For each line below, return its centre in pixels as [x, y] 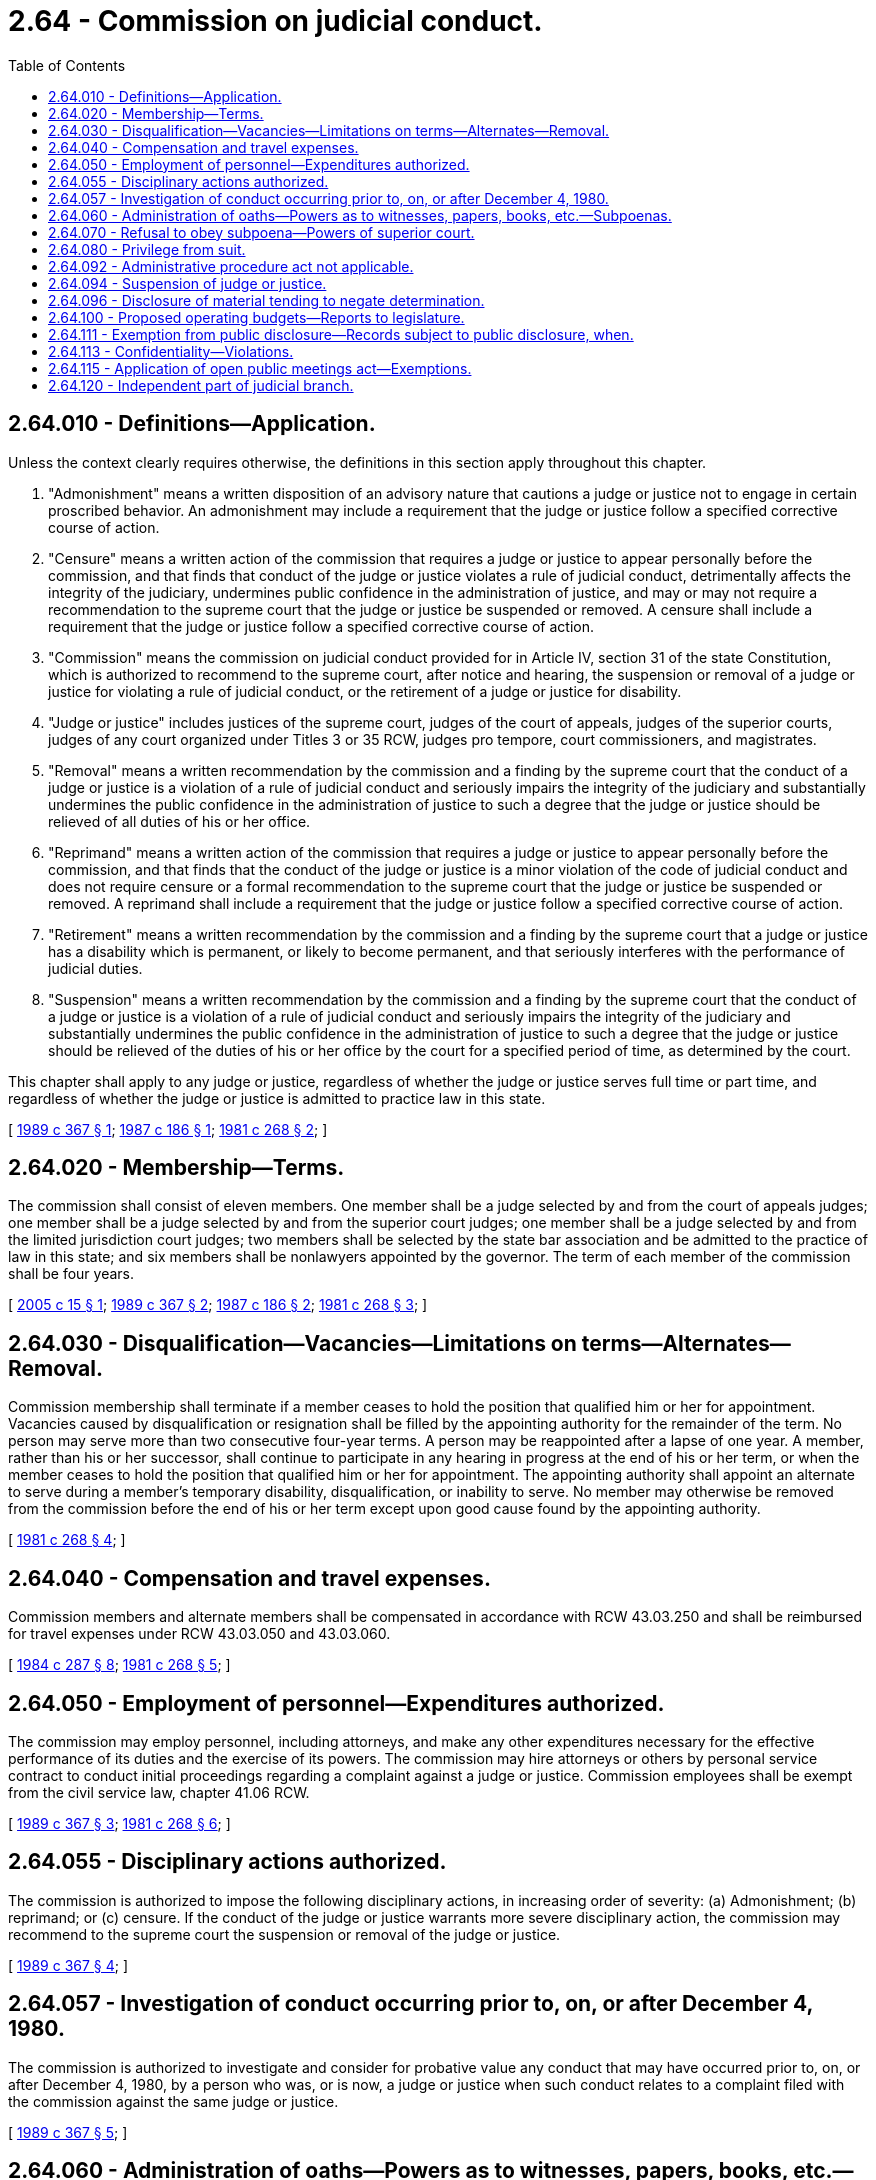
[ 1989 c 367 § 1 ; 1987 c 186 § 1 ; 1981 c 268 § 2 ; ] [168, 1129]
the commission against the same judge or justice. [173, 2101]
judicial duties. [95, 968]
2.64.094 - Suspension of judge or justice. [187, 283]
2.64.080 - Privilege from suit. [147, 249]
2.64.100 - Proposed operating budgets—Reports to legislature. [256, 317]
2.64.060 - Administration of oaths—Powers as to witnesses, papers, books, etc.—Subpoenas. [360, 215]
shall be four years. [71, 1274]
